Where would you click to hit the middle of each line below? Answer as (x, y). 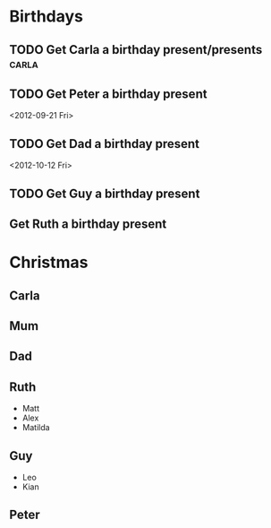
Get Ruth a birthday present (88, 224)
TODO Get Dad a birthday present (104, 144)
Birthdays (46, 17)
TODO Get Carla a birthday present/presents (136, 50)
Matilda (36, 428)
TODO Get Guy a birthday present (105, 193)
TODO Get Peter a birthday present (108, 94)
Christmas (49, 263)
